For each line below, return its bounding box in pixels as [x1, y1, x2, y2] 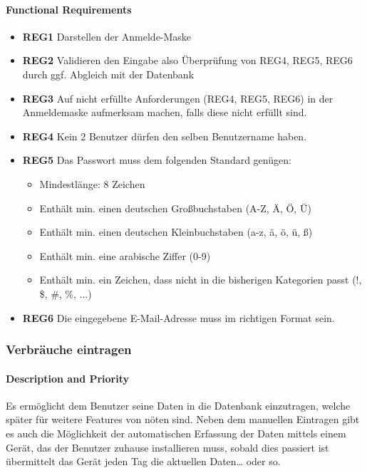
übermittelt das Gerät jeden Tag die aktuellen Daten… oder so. [6, 454, 281, 469]
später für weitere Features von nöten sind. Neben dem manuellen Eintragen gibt [6, 412, 360, 427]
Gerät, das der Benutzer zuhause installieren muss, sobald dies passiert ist [6, 440, 329, 454]
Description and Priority [6, 370, 130, 385]
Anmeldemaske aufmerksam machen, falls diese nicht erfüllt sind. [22, 105, 307, 120]
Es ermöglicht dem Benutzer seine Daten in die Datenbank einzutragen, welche [6, 397, 351, 412]
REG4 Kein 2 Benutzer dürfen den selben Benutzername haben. [22, 128, 307, 143]
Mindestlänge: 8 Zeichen [39, 176, 145, 191]
